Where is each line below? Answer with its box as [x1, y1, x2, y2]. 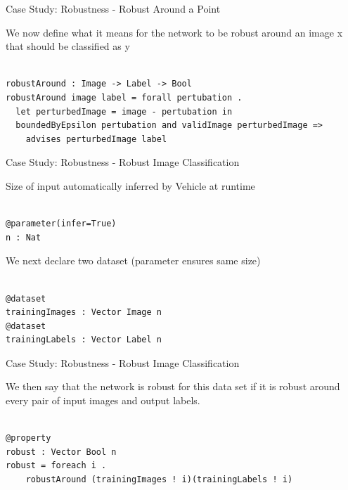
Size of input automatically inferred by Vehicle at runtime [6, 178, 255, 193]
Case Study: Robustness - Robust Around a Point [6, 1, 221, 15]
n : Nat [6, 232, 41, 243]
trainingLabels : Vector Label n [6, 335, 162, 345]
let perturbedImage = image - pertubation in [15, 106, 233, 117]
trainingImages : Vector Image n [6, 307, 162, 318]
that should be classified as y [6, 39, 130, 53]
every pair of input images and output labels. [6, 393, 200, 408]
